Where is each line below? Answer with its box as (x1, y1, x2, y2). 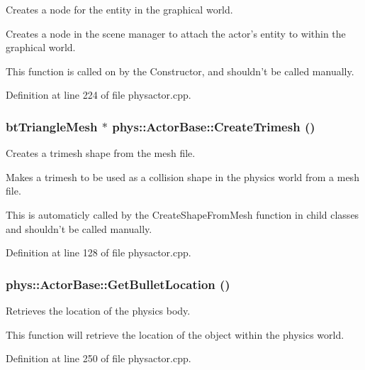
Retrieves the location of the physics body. (6, 303, 191, 317)
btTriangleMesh (6, 117, 98, 135)
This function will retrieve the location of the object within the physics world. (6, 327, 344, 342)
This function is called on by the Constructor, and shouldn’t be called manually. (6, 63, 354, 78)
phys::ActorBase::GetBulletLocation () (6, 275, 230, 293)
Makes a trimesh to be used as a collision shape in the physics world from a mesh (6, 169, 359, 184)
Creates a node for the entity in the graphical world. (6, 2, 233, 16)
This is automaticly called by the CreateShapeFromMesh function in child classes (6, 207, 359, 222)
